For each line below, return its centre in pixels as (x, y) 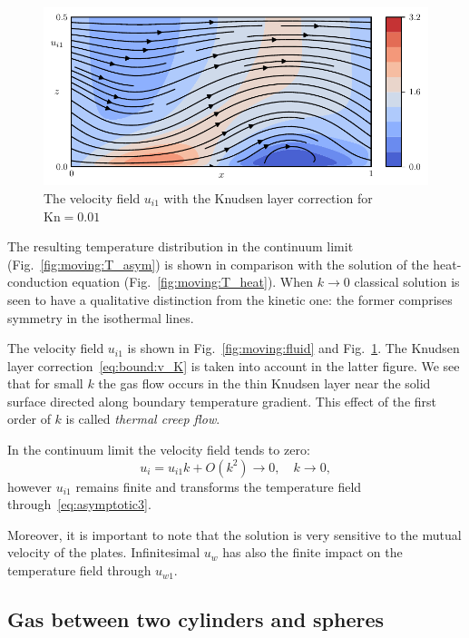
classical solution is (407, 282)
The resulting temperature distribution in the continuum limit (181, 246)
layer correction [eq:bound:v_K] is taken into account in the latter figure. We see (234, 365)
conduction (38, 282)
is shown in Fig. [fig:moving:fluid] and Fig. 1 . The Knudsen (293, 348)
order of (29, 419)
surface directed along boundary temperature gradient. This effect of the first (222, 401)
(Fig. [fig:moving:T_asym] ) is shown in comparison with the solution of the (218, 264)
